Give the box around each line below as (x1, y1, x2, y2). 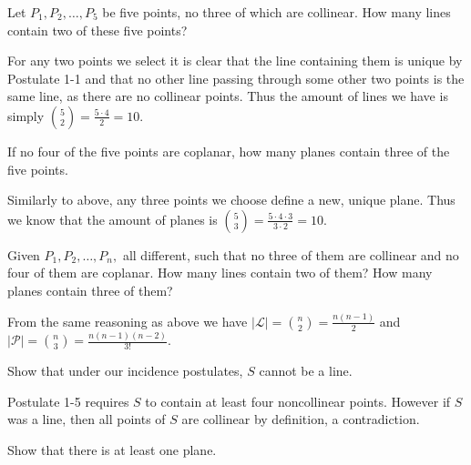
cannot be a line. (259, 361, 353, 380)
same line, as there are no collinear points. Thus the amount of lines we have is (7, 86, 448, 106)
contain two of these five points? (7, 20, 188, 39)
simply (7, 106, 45, 125)
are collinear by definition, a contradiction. (181, 409, 420, 429)
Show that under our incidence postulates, (7, 361, 243, 380)
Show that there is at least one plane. (7, 440, 217, 459)
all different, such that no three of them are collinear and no (122, 245, 459, 264)
